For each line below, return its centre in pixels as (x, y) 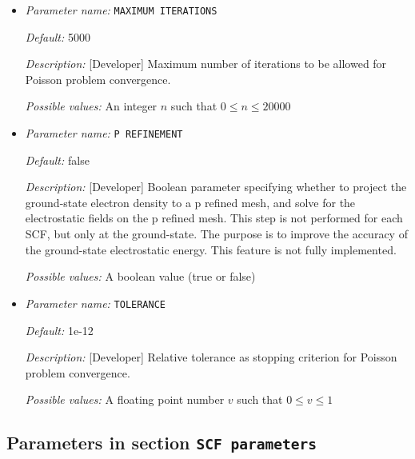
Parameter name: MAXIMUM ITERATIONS (121, 10)
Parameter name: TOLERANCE (96, 303)
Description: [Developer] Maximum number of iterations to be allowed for (206, 64)
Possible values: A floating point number (125, 399)
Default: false (57, 160)
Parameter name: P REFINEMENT (104, 133)
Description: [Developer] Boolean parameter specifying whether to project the (216, 187)
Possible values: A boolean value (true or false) (140, 276)
